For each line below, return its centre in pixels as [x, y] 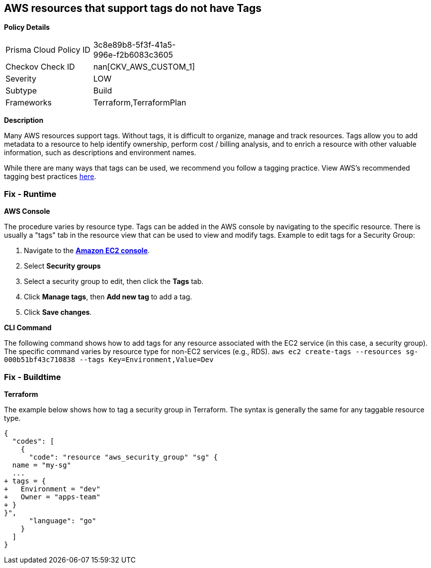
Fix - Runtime [30, 194]
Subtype [21, 91]
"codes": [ [33, 441]
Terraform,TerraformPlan [140, 103]
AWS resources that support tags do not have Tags [133, 8]
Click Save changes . [58, 312]
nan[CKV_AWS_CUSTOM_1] [144, 67]
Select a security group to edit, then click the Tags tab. [114, 282]
